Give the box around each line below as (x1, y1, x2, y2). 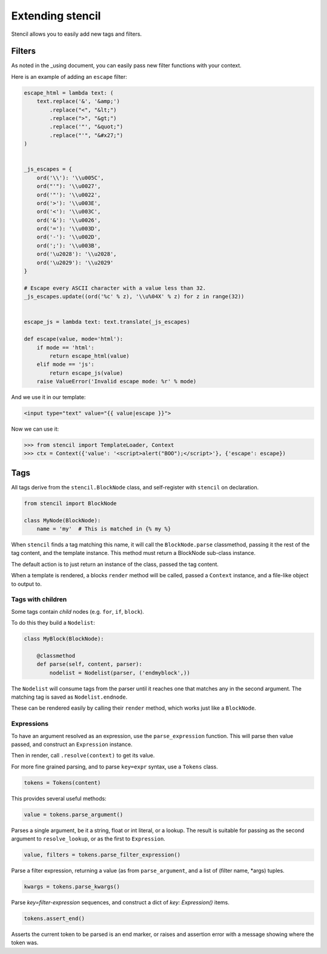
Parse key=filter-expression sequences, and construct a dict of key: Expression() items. (11, 899, 230, 906)
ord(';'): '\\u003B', (36, 242, 101, 249)
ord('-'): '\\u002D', (36, 233, 101, 241)
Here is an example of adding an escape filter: (11, 73, 127, 80)
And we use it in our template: (11, 394, 86, 401)
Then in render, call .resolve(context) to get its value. (11, 752, 155, 759)
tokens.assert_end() (24, 915, 85, 922)
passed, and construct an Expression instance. (11, 741, 133, 748)
